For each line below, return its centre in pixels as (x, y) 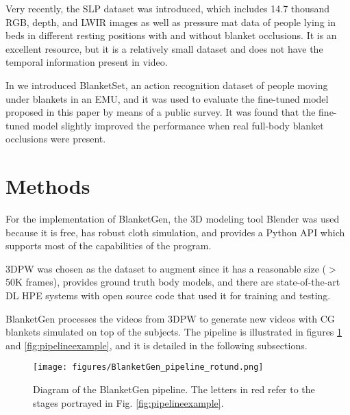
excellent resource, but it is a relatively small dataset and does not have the (164, 48)
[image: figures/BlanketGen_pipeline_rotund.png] (148, 367)
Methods (48, 186)
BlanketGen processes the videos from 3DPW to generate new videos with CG (170, 318)
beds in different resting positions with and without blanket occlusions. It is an (171, 35)
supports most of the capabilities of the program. (109, 246)
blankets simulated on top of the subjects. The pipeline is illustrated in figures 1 (174, 332)
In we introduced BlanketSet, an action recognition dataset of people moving (167, 85)
